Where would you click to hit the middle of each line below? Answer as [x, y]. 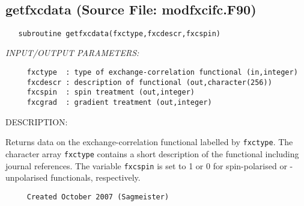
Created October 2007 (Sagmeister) [98, 197]
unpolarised [27, 177]
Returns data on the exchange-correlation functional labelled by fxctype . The [149, 142]
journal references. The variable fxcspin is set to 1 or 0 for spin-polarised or [146, 165]
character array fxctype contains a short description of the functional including [152, 153]
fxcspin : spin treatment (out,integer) [111, 92]
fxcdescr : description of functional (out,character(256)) [149, 82]
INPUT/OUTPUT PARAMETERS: [72, 53]
